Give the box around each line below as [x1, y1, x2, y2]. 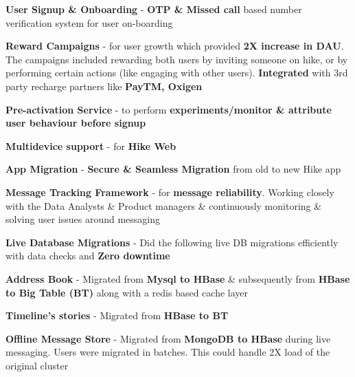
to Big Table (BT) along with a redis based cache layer [5, 285, 248, 299]
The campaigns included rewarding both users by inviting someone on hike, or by [5, 52, 348, 66]
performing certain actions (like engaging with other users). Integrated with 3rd [5, 65, 348, 80]
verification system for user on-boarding [5, 15, 173, 30]
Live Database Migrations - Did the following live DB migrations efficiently [5, 235, 339, 249]
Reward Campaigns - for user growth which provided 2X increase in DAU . [5, 39, 344, 53]
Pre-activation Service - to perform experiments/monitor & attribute [5, 102, 332, 116]
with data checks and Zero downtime [5, 248, 170, 263]
